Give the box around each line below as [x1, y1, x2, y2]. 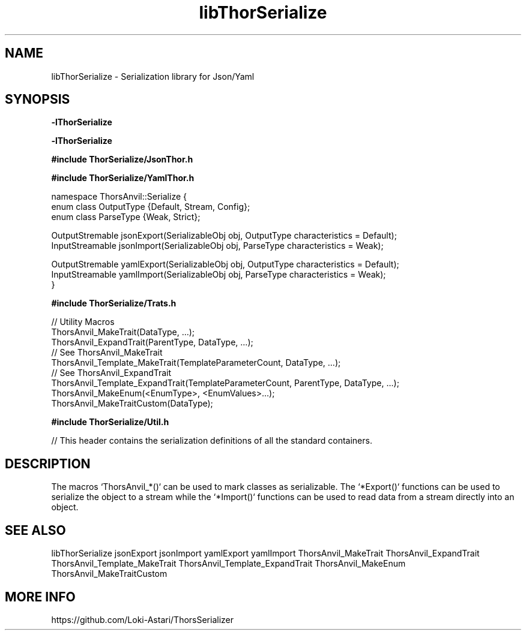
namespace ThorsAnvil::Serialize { [51, 191, 187, 202]
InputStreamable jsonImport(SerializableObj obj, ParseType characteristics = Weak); [51, 240, 384, 251]
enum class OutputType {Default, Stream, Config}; [51, 201, 250, 212]
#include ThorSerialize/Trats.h [51, 298, 177, 309]
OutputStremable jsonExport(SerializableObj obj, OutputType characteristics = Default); [51, 230, 397, 241]
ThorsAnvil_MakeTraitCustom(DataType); [51, 398, 213, 409]
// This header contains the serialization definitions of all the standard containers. [51, 435, 372, 446]
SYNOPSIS [5, 92, 70, 107]
